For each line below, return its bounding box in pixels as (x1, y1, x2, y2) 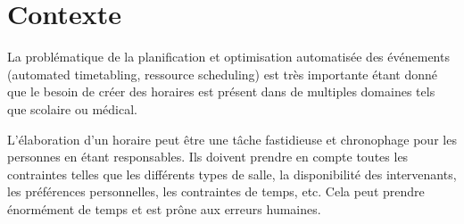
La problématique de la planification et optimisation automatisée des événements (7, 47, 450, 66)
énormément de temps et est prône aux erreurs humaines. (7, 199, 321, 218)
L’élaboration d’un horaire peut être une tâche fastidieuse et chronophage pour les (7, 129, 457, 148)
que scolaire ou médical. (7, 99, 137, 118)
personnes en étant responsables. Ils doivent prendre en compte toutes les (7, 147, 409, 166)
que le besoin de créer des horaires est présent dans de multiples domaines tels (7, 82, 435, 101)
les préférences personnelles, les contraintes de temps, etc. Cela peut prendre (7, 182, 425, 201)
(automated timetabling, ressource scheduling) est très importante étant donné (7, 64, 437, 83)
